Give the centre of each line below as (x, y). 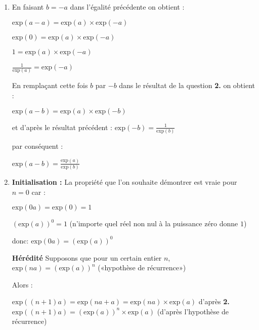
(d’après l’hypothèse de (193, 311)
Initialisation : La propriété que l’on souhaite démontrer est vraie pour (124, 182)
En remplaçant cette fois (50, 85)
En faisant (28, 7)
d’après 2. (214, 301)
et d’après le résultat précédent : (62, 127)
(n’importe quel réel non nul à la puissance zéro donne (154, 223)
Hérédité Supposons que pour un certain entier (87, 257)
